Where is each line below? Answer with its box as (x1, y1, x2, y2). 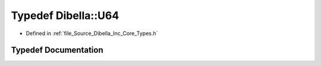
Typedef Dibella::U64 (11, 9, 119, 22)
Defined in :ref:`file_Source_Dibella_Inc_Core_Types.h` (26, 30, 158, 37)
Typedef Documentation (11, 45, 103, 55)
